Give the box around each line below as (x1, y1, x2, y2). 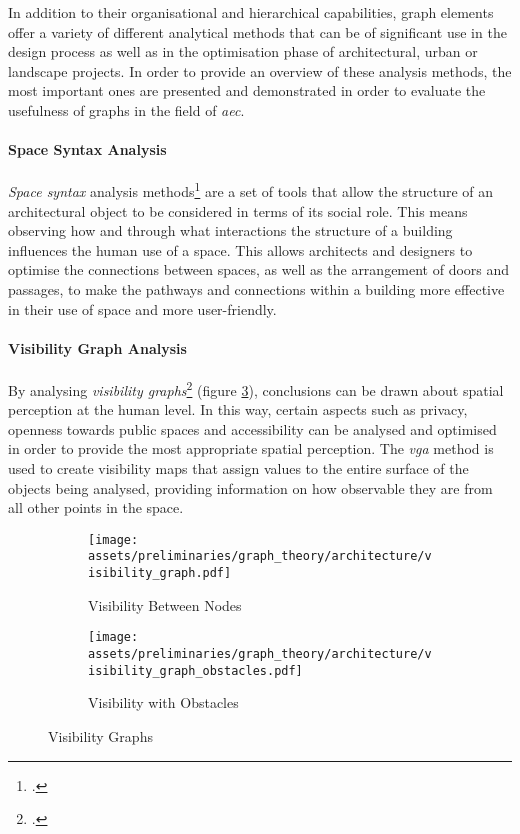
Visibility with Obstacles (88, 692, 239, 713)
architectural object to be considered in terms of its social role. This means (8, 200, 468, 221)
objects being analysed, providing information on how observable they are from (8, 477, 493, 498)
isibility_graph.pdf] (88, 566, 232, 581)
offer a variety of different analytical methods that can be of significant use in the (8, 21, 507, 42)
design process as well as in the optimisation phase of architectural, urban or (8, 41, 478, 62)
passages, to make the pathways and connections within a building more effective (8, 278, 505, 299)
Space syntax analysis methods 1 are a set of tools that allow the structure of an (8, 178, 494, 202)
